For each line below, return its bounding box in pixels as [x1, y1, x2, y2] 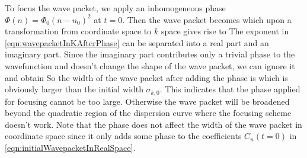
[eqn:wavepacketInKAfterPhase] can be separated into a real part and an [5, 36, 269, 49]
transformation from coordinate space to [5, 25, 152, 37]
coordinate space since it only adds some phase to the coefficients [5, 130, 242, 142]
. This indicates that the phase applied [159, 83, 300, 95]
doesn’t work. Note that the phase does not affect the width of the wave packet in [5, 118, 302, 130]
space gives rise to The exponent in [161, 25, 289, 37]
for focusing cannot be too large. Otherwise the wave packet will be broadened [5, 95, 290, 107]
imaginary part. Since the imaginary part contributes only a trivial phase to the [5, 48, 295, 60]
